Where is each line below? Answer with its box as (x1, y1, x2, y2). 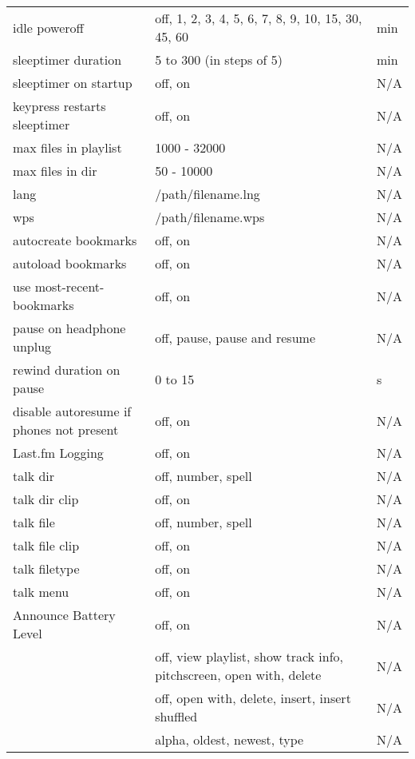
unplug (13, 337, 52, 356)
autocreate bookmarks (13, 231, 137, 249)
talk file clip (13, 536, 80, 554)
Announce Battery (13, 606, 116, 624)
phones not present (13, 420, 119, 439)
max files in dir (13, 161, 97, 180)
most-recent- (34, 277, 105, 296)
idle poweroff (13, 18, 84, 37)
